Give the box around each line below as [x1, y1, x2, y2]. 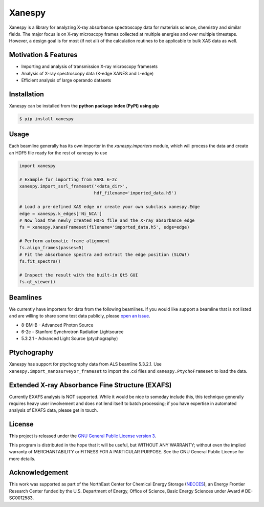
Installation [9, 90, 44, 98]
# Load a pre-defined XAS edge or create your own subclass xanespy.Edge [19, 204, 200, 210]
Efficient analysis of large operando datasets [21, 77, 111, 83]
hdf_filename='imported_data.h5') [94, 190, 177, 196]
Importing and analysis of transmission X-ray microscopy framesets [21, 63, 158, 69]
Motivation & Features [9, 51, 78, 59]
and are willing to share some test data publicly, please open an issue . [9, 313, 151, 319]
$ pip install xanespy [19, 116, 74, 122]
